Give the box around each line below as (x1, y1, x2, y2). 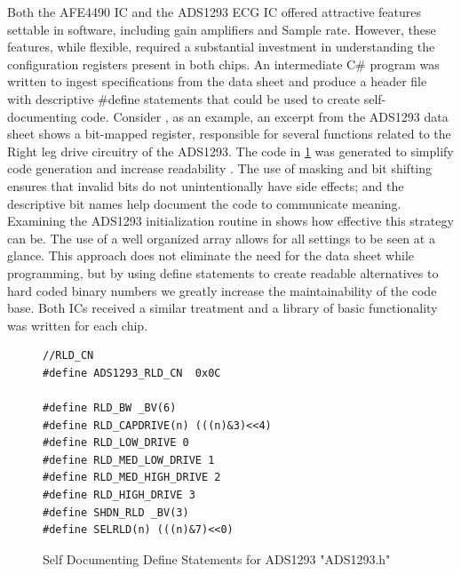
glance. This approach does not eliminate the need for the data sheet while (7, 246, 415, 265)
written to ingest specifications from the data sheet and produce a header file (7, 72, 427, 91)
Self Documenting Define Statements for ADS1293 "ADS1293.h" (43, 549, 391, 568)
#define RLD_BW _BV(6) (43, 402, 177, 415)
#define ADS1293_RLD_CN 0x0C (43, 366, 221, 379)
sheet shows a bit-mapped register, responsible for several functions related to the (7, 124, 451, 143)
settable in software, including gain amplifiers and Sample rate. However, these (7, 20, 436, 38)
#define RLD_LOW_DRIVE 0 (43, 436, 189, 450)
